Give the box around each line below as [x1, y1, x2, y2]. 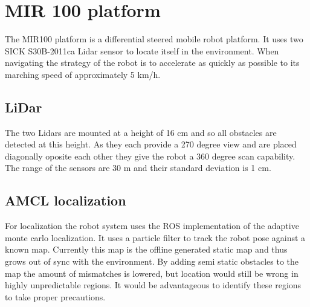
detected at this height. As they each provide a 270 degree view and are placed [5, 138, 297, 150]
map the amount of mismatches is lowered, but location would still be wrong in [5, 267, 299, 279]
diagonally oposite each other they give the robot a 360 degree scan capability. [5, 149, 295, 162]
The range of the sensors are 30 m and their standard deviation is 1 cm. [5, 161, 271, 174]
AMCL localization [5, 191, 126, 210]
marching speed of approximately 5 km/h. [5, 68, 161, 80]
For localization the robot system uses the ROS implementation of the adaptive [5, 219, 299, 232]
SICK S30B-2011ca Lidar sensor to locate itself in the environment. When [5, 44, 279, 57]
